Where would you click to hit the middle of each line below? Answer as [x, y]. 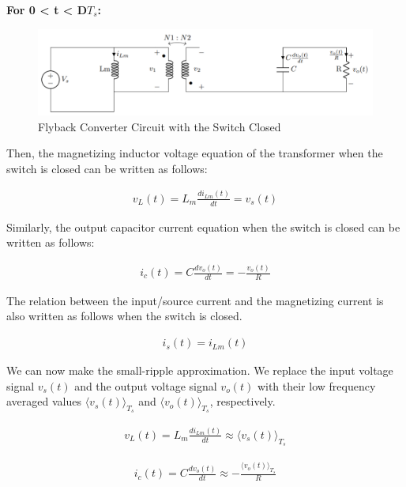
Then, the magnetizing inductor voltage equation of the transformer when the [195, 153]
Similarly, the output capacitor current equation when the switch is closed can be [203, 227]
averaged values [44, 401]
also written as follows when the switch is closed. [124, 316]
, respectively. [242, 401]
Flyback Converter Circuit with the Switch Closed [160, 126]
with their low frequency [316, 385]
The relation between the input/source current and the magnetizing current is [195, 300]
